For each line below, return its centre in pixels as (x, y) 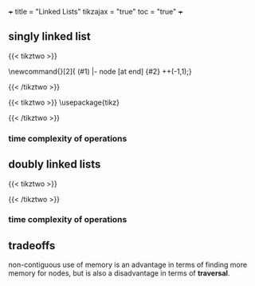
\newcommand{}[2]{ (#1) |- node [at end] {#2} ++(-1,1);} (100, 71)
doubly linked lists (55, 164)
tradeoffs (32, 246)
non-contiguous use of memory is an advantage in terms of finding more (128, 265)
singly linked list (50, 36)
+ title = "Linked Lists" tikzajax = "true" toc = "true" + (96, 12)
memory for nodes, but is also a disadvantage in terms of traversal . (119, 273)
